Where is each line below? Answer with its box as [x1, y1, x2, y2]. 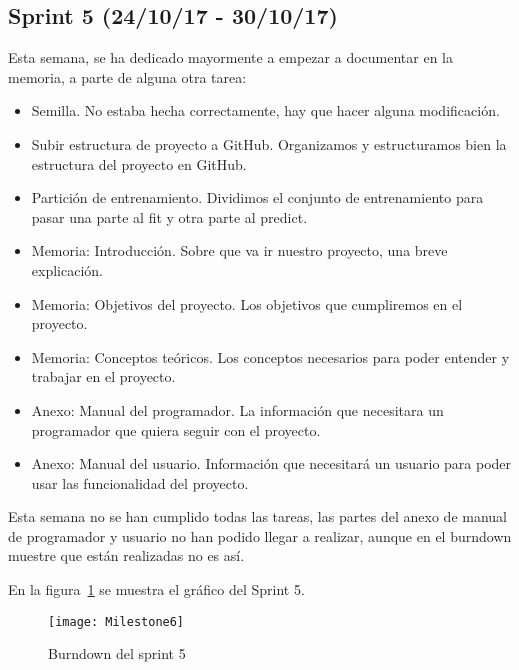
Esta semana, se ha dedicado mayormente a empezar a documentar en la [8, 47, 453, 68]
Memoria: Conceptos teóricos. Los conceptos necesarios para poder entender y [31, 346, 510, 367]
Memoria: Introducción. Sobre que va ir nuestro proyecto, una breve [31, 240, 448, 261]
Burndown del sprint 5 [48, 643, 186, 664]
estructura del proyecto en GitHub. [31, 153, 247, 174]
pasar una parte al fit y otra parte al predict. [31, 206, 308, 227]
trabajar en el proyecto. [31, 366, 176, 387]
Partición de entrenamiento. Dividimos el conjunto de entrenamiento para [31, 187, 484, 208]
